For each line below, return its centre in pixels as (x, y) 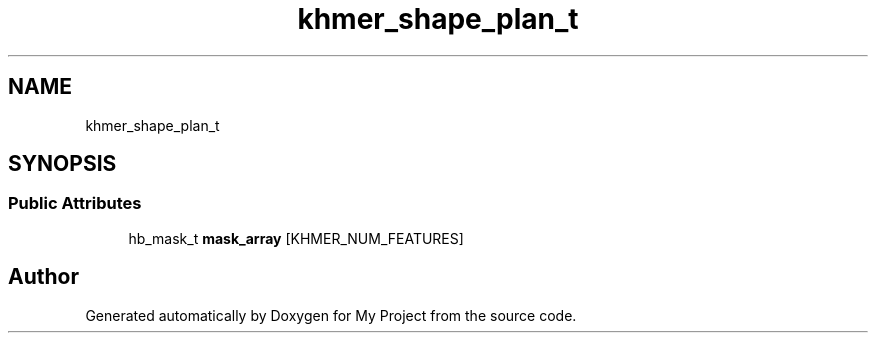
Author (43, 277)
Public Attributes (75, 203)
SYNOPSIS (62, 164)
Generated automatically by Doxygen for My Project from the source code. (331, 315)
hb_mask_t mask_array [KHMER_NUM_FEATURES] (296, 238)
